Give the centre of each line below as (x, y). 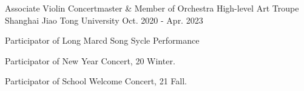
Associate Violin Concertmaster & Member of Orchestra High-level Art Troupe (152, 8)
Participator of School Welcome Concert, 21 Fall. (96, 81)
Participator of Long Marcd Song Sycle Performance (102, 40)
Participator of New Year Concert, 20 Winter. (90, 60)
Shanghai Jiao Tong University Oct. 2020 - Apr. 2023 (104, 20)
